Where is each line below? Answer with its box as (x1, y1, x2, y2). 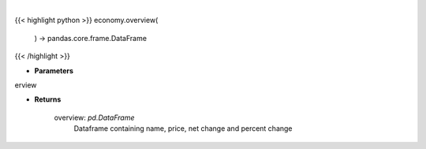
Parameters (34, 65, 74, 75)
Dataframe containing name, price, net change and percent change (73, 124, 293, 133)
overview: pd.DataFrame (54, 113, 135, 122)
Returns (34, 95, 62, 104)
